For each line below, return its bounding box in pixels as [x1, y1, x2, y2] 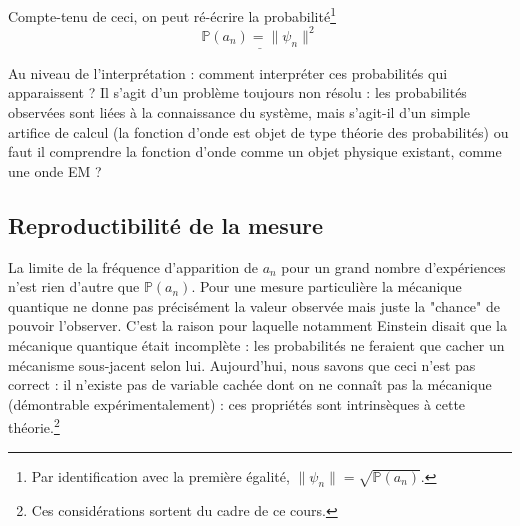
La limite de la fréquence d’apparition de [8, 256, 258, 277]
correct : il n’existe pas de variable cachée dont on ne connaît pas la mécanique [8, 374, 492, 395]
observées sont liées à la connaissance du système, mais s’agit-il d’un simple [8, 101, 471, 122]
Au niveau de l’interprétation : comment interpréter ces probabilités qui [8, 62, 448, 83]
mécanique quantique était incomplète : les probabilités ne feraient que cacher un [8, 334, 505, 355]
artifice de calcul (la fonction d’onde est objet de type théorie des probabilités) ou [8, 121, 509, 142]
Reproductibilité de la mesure [8, 209, 324, 240]
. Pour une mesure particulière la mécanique [191, 276, 462, 297]
